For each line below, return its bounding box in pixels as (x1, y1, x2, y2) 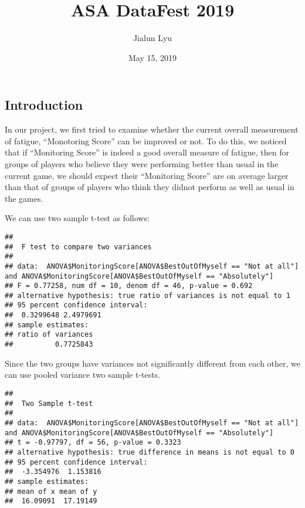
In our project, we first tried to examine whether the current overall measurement (5, 123, 299, 136)
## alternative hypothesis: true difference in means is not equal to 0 (5, 448, 294, 456)
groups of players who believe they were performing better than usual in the (5, 157, 279, 170)
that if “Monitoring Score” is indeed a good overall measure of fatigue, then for (5, 146, 289, 158)
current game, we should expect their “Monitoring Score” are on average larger (5, 169, 289, 181)
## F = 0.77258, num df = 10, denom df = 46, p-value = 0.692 (5, 282, 253, 290)
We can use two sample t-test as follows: (5, 212, 150, 224)
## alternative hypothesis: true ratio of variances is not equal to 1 (5, 291, 290, 300)
